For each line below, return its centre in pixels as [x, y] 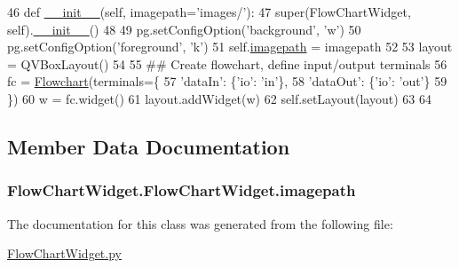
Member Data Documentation [149, 146]
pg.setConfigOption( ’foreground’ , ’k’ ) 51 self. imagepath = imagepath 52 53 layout [230, 47]
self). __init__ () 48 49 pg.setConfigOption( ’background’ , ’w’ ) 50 [184, 29]
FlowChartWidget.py [64, 253]
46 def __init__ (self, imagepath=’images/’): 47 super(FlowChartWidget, [209, 12]
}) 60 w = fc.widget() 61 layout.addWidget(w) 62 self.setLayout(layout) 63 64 [219, 98]
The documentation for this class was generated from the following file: [200, 223]
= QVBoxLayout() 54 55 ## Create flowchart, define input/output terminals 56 [227, 63]
